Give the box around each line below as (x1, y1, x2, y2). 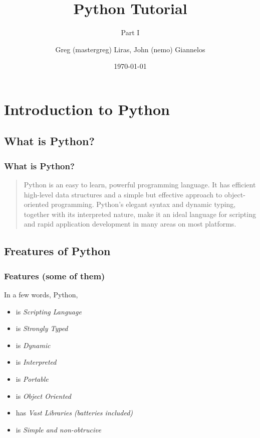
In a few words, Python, (4, 289, 78, 300)
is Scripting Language (16, 306, 82, 316)
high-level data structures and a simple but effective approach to (24, 189, 222, 199)
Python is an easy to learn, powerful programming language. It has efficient (24, 179, 256, 190)
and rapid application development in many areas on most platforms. (24, 218, 236, 229)
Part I (121, 27, 140, 38)
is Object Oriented (16, 390, 71, 401)
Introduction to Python (4, 98, 170, 119)
